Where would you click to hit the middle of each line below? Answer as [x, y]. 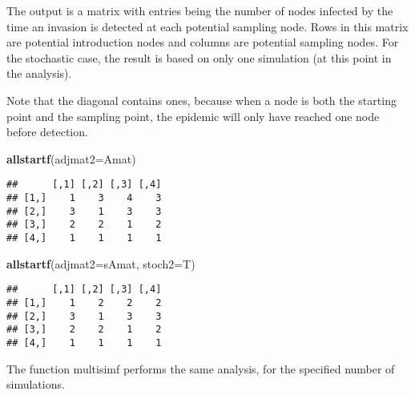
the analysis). [39, 73]
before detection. [47, 132]
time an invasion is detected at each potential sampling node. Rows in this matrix [207, 26]
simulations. [36, 384]
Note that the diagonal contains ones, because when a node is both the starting [201, 100]
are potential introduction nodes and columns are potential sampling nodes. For [203, 42]
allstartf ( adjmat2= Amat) [71, 158]
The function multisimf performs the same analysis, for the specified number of [201, 368]
